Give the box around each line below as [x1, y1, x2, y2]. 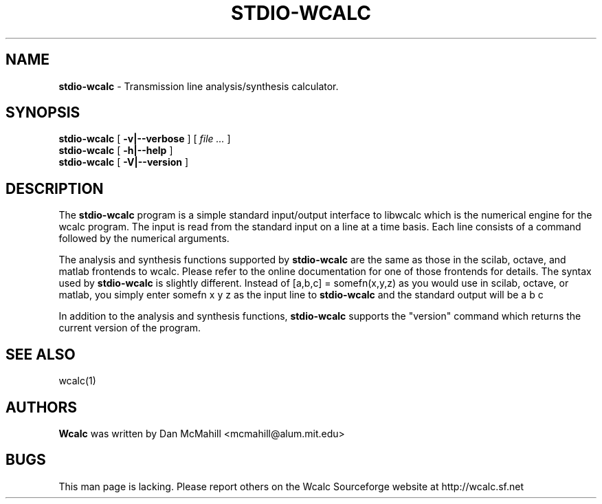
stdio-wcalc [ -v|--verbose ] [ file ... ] [58, 133, 231, 145]
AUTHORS [5, 398, 78, 416]
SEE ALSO [5, 345, 76, 363]
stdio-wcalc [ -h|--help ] [58, 144, 173, 157]
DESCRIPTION [5, 179, 104, 197]
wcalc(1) [58, 375, 96, 387]
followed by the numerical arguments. [58, 232, 230, 245]
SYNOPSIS [5, 104, 80, 122]
